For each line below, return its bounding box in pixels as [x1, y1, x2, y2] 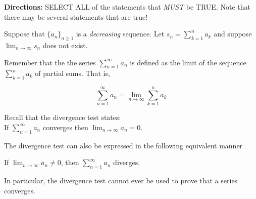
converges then [42, 122, 88, 132]
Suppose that [4, 28, 45, 39]
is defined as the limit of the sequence [130, 57, 246, 67]
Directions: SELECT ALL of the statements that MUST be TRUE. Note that [4, 2, 250, 12]
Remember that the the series [4, 57, 96, 67]
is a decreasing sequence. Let [76, 28, 165, 39]
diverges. [113, 157, 140, 168]
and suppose [214, 28, 252, 39]
